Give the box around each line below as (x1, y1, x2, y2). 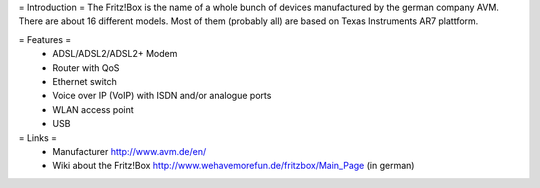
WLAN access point (52, 103, 134, 115)
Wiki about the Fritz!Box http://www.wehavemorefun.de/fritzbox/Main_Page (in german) (52, 160, 415, 172)
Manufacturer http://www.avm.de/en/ (52, 145, 207, 157)
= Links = (18, 131, 58, 144)
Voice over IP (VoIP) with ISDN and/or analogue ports (52, 90, 272, 102)
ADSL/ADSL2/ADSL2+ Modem (52, 48, 178, 60)
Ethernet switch (52, 75, 117, 87)
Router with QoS (52, 61, 120, 74)
